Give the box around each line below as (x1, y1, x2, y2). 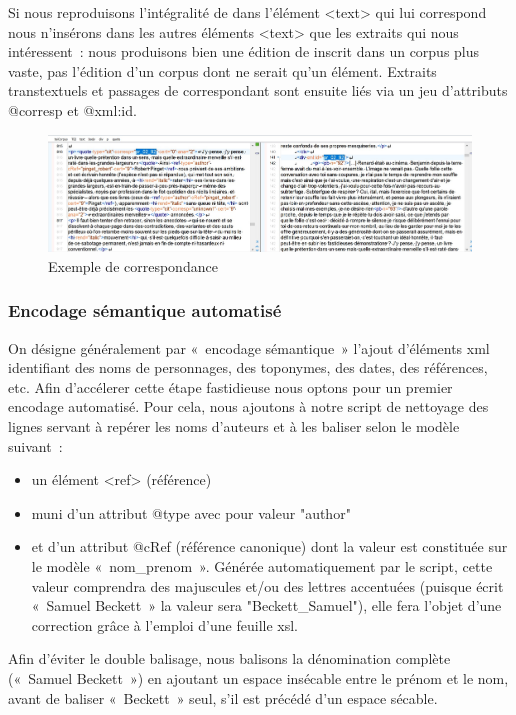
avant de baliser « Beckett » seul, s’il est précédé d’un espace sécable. (8, 687, 438, 708)
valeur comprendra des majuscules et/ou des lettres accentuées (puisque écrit (31, 575, 504, 596)
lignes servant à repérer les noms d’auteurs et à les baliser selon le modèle (8, 416, 460, 437)
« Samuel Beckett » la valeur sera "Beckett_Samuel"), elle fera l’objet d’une (31, 595, 502, 616)
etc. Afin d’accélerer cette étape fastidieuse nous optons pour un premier (8, 376, 453, 397)
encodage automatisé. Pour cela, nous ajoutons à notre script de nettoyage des (8, 396, 489, 417)
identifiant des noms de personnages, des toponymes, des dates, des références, (8, 357, 488, 378)
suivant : (8, 435, 63, 456)
